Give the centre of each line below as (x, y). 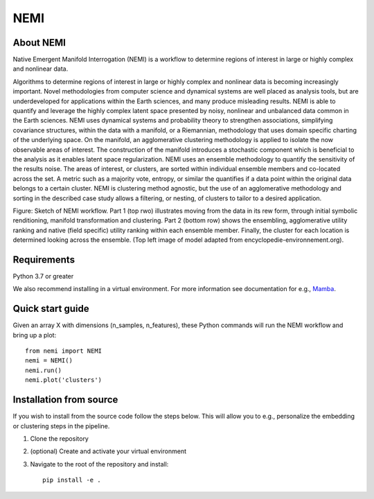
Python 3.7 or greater (43, 276)
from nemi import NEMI (64, 351)
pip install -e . (72, 480)
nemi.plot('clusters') (64, 380)
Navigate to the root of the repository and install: (99, 464)
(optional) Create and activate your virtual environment (108, 451)
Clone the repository (60, 438)
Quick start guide (51, 309)
